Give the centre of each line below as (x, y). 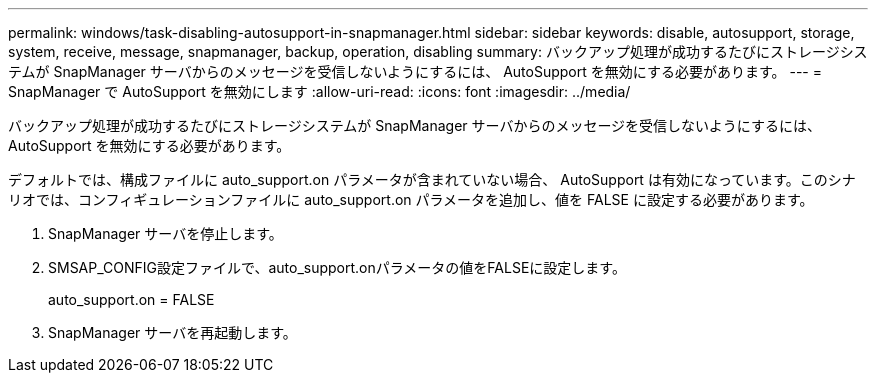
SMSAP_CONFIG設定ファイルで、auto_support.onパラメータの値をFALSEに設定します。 (337, 267)
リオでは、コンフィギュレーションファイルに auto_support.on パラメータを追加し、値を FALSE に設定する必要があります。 (411, 199)
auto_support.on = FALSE (131, 299)
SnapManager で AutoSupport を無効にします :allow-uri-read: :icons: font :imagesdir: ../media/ (319, 91)
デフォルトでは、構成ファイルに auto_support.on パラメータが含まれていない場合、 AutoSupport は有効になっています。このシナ (432, 179)
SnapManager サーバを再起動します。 (172, 332)
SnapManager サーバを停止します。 (165, 233)
